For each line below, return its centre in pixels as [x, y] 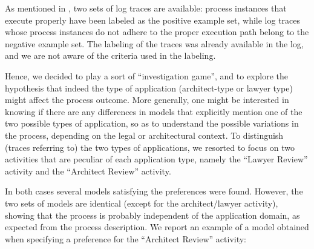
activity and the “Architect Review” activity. [88, 171]
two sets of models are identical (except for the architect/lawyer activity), [142, 203]
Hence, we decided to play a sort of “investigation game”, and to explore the [147, 75]
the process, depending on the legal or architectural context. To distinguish [144, 135]
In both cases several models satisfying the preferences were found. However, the [154, 191]
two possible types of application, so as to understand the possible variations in [152, 123]
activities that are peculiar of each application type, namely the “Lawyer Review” [156, 159]
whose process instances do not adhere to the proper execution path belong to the [157, 32]
